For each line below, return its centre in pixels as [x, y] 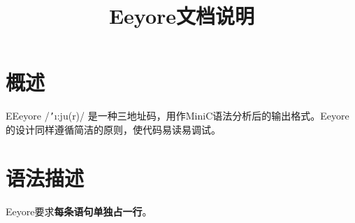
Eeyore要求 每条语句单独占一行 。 [79, 211]
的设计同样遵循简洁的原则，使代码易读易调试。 [113, 129]
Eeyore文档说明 [182, 16]
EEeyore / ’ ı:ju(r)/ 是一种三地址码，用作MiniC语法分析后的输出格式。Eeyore [177, 116]
